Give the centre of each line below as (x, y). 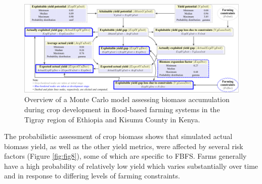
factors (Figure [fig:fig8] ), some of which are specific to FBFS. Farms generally (125, 156)
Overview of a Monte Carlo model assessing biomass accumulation (127, 99)
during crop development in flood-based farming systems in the (122, 109)
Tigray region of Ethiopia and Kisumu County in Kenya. (112, 119)
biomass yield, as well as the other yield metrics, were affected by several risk (124, 146)
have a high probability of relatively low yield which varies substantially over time (131, 166)
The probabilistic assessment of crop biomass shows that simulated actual (118, 136)
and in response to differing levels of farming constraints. (92, 176)
